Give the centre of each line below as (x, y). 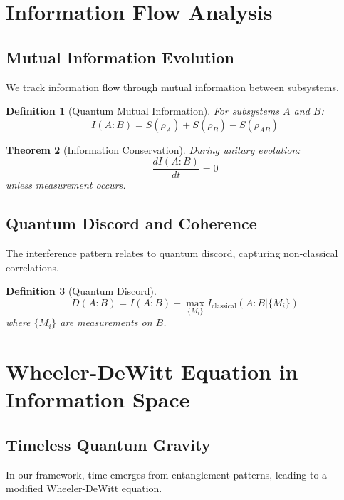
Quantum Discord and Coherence (131, 223)
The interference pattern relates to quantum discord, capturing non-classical (172, 253)
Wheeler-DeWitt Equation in (152, 371)
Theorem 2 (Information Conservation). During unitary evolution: (153, 149)
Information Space (98, 399)
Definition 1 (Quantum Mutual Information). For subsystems (143, 111)
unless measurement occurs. (66, 185)
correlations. (32, 267)
